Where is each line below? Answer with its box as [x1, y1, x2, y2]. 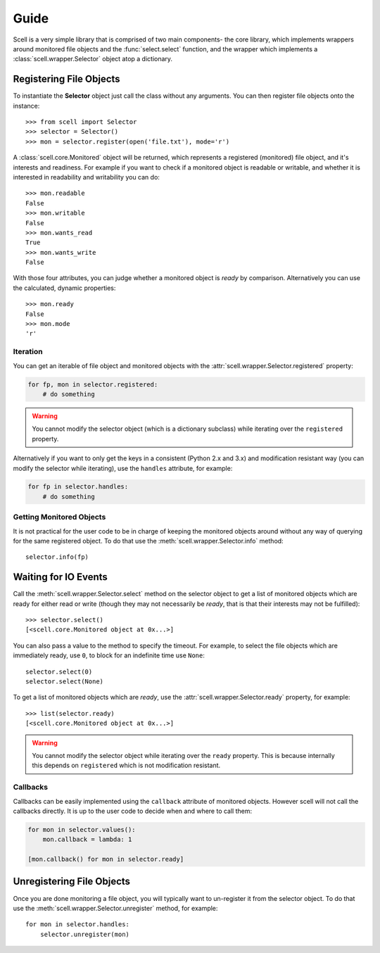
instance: [13, 101, 40, 110]
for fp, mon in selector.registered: [27, 380, 158, 389]
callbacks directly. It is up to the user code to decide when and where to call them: [13, 807, 253, 815]
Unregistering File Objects [13, 876, 130, 888]
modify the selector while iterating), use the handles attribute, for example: [13, 464, 233, 472]
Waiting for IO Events [13, 571, 108, 583]
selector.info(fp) [25, 553, 89, 561]
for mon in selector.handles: [25, 921, 130, 928]
